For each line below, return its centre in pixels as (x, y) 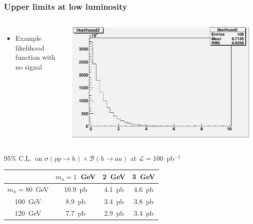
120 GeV (28, 213)
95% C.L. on (23, 158)
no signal (29, 67)
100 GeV (28, 201)
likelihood (30, 47)
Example (28, 38)
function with (35, 57)
